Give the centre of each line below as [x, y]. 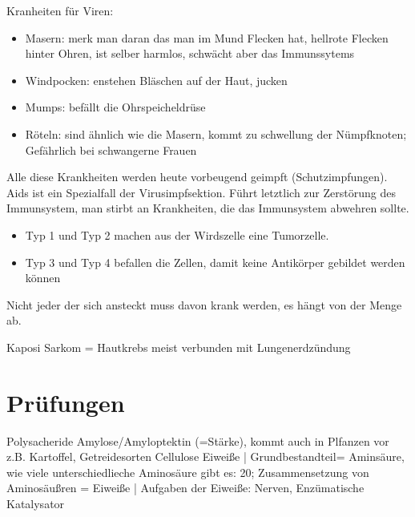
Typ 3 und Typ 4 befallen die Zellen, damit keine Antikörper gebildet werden [215, 262]
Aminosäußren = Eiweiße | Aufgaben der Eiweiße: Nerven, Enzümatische [185, 488]
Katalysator [36, 503]
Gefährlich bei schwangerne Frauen [111, 149]
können [43, 278]
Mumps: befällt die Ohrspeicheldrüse [115, 107]
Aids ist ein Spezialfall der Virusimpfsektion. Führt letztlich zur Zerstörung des [201, 192]
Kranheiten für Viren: [60, 10]
